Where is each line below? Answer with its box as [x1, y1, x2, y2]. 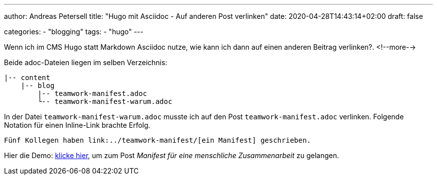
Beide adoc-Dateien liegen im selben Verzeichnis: [4, 58, 168, 67]
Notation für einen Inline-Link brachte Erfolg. [4, 121, 151, 129]
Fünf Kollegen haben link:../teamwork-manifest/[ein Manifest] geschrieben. [4, 136, 311, 144]
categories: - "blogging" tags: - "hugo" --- [4, 27, 144, 36]
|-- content [4, 74, 50, 82]
